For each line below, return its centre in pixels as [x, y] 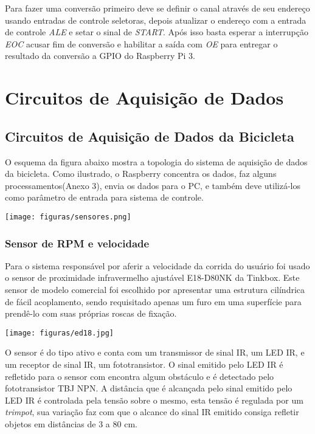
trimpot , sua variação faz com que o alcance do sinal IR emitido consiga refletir [152, 412]
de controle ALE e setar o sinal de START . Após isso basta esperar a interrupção [157, 32]
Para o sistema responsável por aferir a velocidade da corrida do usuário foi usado [157, 265]
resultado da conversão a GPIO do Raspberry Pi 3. [100, 56]
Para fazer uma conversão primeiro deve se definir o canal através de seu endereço [157, 8]
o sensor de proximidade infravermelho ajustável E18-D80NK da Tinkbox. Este [152, 277]
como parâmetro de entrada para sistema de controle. [104, 197]
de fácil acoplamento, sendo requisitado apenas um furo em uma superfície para [153, 301]
